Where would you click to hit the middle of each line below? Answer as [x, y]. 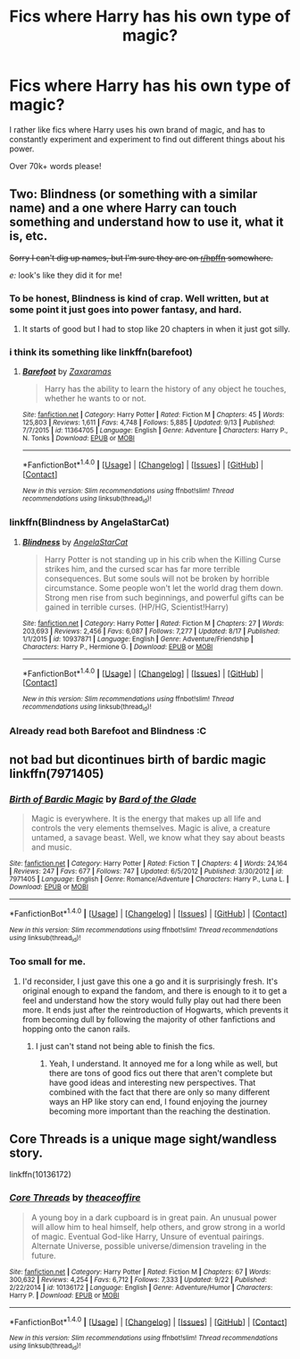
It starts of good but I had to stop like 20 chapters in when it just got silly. [156, 329]
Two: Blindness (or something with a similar [133, 194]
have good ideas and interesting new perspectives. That [152, 1082]
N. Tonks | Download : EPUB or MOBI [79, 439]
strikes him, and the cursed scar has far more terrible [142, 568]
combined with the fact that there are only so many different [159, 1092]
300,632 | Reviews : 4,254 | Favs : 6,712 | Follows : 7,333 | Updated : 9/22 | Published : [138, 1279]
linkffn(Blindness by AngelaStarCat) [89, 523]
